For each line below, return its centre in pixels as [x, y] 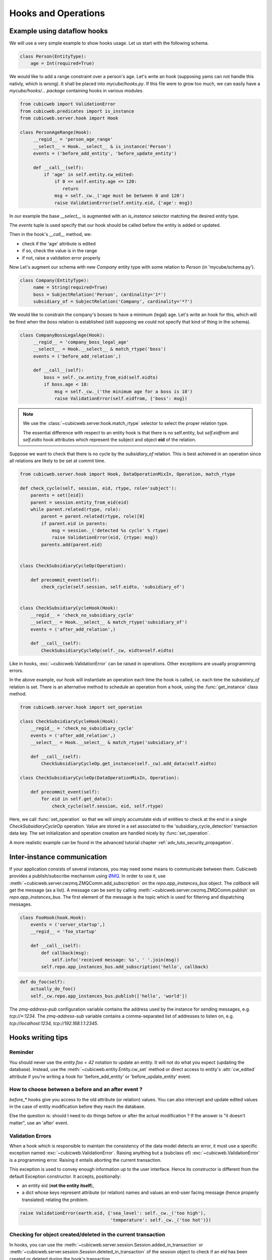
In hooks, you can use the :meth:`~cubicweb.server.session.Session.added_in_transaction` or [106, 1244]
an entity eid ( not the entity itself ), [58, 1185]
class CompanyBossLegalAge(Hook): [62, 335]
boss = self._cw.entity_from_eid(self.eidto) [101, 377]
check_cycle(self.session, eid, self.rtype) [108, 806]
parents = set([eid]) [57, 495]
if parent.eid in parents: [74, 523]
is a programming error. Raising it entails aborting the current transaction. [85, 1160]
